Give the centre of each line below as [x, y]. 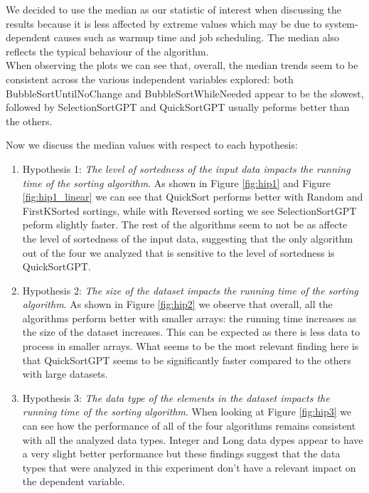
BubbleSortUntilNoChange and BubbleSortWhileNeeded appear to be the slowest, [185, 93]
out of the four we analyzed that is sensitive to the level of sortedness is [178, 252]
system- [342, 23]
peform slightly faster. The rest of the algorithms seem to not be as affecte [185, 224]
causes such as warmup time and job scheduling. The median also [197, 37]
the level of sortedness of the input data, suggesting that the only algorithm [188, 238]
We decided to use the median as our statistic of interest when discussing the [173, 9]
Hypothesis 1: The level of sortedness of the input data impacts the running [186, 168]
